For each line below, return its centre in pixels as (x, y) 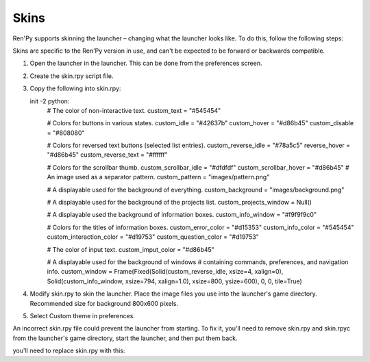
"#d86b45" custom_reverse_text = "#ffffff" (107, 155)
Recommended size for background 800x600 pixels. (104, 303)
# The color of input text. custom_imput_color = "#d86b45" (131, 249)
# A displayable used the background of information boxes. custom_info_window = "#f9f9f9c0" (182, 215)
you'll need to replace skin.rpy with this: (69, 351)
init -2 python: (50, 101)
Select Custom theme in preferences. (82, 315)
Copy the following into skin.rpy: (75, 88)
